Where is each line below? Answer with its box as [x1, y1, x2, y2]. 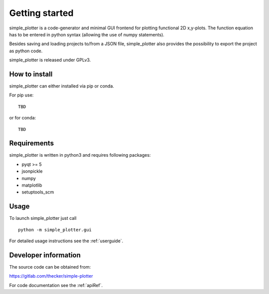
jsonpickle [21, 168, 43, 174]
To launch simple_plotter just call [9, 215, 77, 221]
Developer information [9, 251, 81, 259]
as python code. [9, 48, 43, 54]
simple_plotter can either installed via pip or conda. [9, 83, 115, 89]
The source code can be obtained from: [9, 264, 91, 270]
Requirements [9, 139, 54, 148]
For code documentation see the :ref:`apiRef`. [9, 282, 103, 288]
